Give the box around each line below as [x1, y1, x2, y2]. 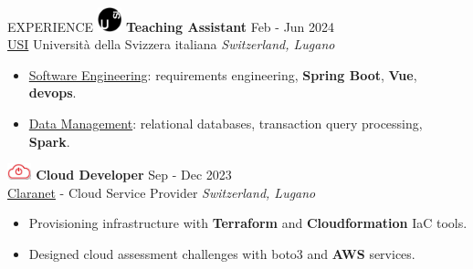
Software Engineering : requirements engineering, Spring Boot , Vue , [28, 65, 417, 84]
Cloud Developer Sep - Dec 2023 [36, 165, 232, 184]
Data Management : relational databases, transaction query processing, [28, 114, 423, 133]
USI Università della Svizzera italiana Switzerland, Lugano [7, 35, 335, 54]
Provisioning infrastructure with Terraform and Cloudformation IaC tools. [28, 213, 468, 233]
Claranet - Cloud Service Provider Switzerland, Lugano [7, 182, 316, 202]
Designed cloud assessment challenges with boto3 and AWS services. [28, 244, 415, 264]
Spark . [28, 131, 70, 150]
